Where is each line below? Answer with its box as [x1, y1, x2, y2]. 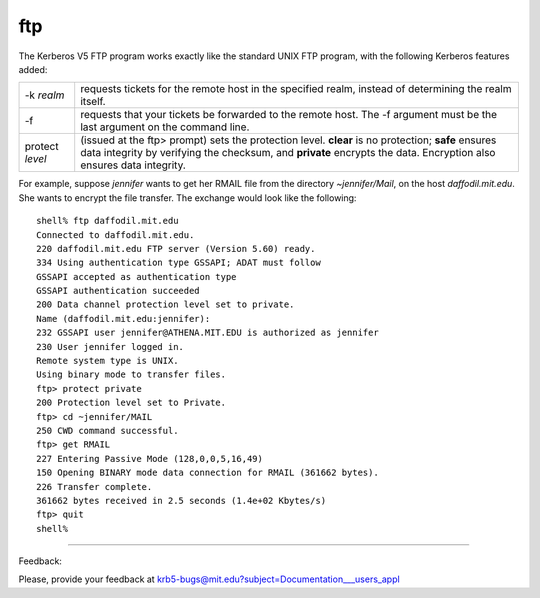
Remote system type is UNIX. [36, 355, 179, 367]
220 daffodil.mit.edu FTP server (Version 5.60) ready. [36, 243, 316, 254]
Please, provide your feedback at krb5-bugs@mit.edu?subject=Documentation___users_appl [18, 573, 400, 585]
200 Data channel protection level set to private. [36, 299, 295, 310]
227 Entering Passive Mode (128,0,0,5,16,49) [36, 453, 264, 464]
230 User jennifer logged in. [36, 341, 185, 352]
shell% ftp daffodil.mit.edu [36, 215, 179, 227]
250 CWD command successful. [36, 425, 179, 436]
